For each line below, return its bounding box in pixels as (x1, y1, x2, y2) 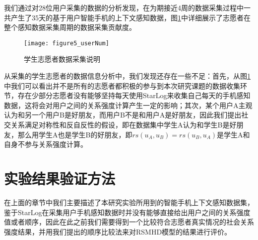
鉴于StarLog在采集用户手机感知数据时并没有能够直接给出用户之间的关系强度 (4, 207, 251, 217)
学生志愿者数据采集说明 (24, 54, 100, 64)
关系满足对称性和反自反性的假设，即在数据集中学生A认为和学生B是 (10, 120, 230, 129)
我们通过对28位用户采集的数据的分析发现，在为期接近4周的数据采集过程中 (4, 2, 244, 12)
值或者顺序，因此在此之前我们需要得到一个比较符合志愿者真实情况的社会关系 (4, 217, 254, 227)
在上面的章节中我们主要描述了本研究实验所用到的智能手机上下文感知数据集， (4, 197, 254, 207)
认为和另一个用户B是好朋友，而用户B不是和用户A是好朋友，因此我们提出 (4, 110, 242, 120)
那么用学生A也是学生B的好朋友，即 (17, 129, 132, 139)
